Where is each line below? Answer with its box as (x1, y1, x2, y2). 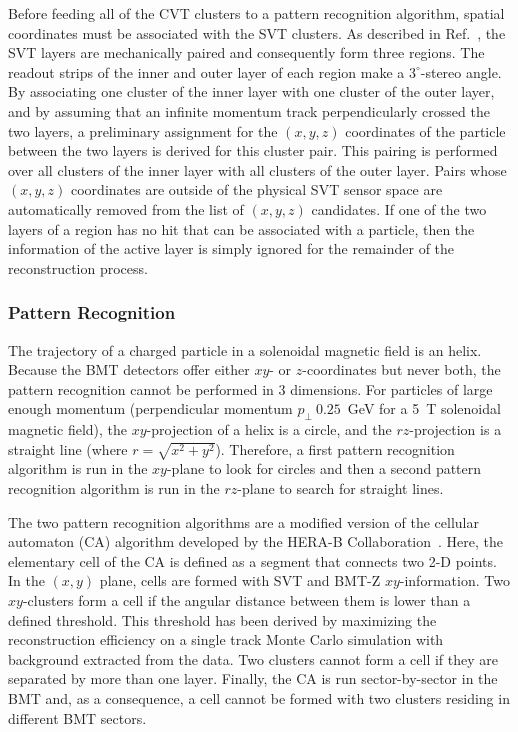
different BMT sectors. (8, 707, 147, 728)
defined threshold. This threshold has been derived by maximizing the (8, 609, 437, 630)
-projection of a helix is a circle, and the (146, 419, 392, 440)
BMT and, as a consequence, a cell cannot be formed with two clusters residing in (8, 687, 510, 708)
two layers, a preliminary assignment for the (8, 120, 278, 141)
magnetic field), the (8, 419, 127, 440)
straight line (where (8, 438, 128, 459)
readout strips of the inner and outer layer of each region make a (8, 61, 405, 82)
